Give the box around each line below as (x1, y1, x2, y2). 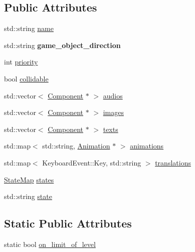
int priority (4, 56, 38, 67)
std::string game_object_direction (4, 39, 121, 50)
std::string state (4, 191, 52, 201)
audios (103, 90, 123, 100)
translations (155, 157, 191, 167)
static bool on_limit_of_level (4, 238, 96, 249)
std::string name (4, 23, 54, 33)
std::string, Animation (42, 140, 110, 151)
